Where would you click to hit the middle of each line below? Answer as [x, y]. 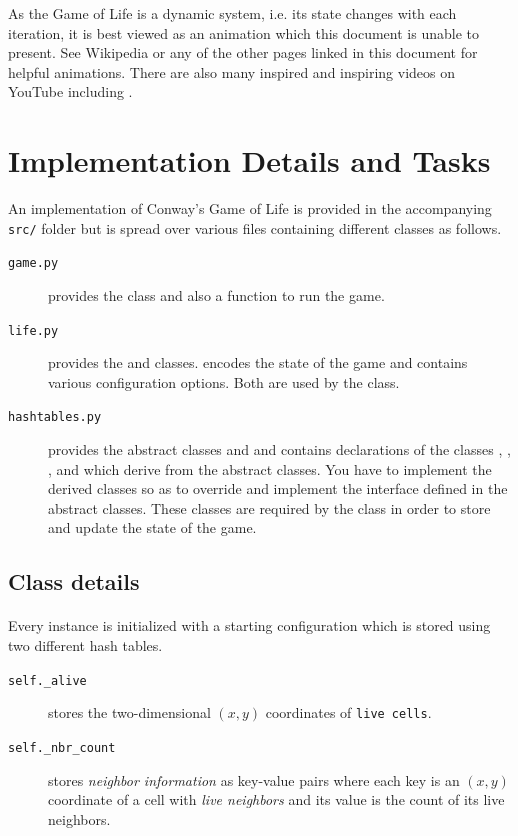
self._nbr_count [62, 747]
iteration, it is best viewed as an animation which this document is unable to [243, 32]
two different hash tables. [85, 645]
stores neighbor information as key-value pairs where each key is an [254, 779]
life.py [33, 330]
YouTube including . [70, 91]
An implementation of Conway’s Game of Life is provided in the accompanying [250, 208]
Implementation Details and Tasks [249, 160]
